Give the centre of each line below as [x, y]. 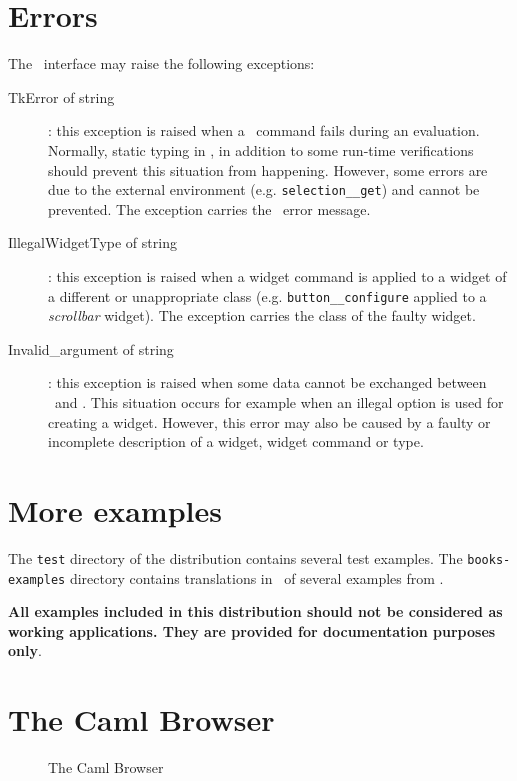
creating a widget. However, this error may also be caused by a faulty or [269, 421]
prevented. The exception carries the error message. [209, 208]
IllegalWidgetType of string [92, 242]
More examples [115, 509]
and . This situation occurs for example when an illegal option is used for [279, 401]
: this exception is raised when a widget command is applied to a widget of [277, 275]
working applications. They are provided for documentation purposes [252, 630]
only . [25, 650]
